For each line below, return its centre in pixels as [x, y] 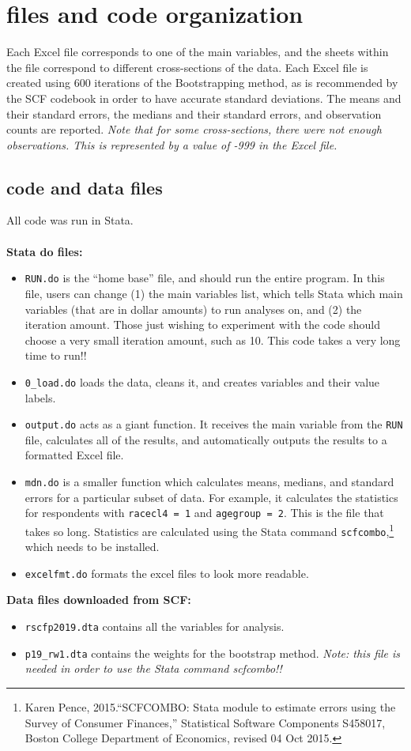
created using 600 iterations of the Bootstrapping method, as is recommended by [202, 83]
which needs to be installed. [92, 547]
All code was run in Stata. [70, 220]
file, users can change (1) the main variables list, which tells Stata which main [214, 293]
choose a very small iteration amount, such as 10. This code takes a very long [213, 340]
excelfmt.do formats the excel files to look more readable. [167, 573]
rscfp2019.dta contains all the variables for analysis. [155, 626]
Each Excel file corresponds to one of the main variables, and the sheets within [198, 52]
